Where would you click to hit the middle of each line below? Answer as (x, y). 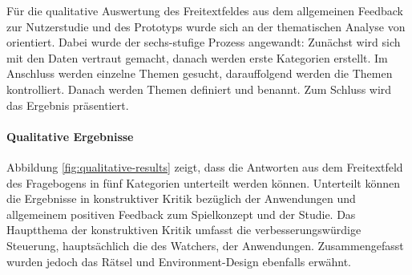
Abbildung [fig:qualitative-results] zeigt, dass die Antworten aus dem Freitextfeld (205, 166)
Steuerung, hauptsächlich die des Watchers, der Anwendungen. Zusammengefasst (205, 245)
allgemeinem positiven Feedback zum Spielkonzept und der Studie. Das (181, 214)
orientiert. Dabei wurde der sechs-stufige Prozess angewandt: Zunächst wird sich (204, 42)
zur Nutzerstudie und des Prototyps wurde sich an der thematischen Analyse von (206, 26)
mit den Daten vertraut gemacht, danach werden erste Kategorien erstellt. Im (197, 57)
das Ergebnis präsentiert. (68, 105)
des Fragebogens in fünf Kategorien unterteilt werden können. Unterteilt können (203, 182)
